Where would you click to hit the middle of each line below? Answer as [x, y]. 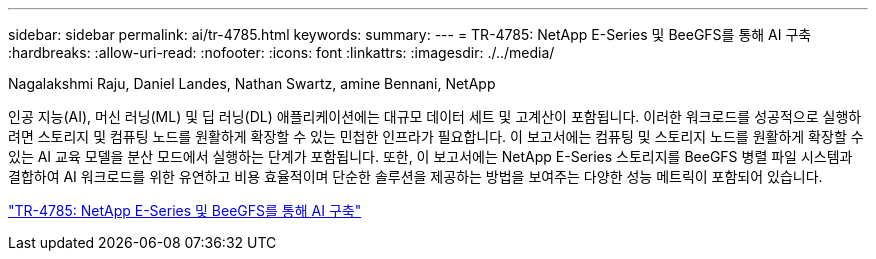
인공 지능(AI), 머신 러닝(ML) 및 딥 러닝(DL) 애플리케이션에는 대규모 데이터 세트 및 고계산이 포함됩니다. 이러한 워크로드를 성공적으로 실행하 [435, 116]
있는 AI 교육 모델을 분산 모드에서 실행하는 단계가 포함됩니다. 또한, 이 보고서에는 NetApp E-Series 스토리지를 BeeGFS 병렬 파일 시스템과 [430, 156]
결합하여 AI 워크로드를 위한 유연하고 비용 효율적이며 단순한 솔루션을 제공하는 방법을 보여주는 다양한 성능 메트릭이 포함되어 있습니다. [415, 176]
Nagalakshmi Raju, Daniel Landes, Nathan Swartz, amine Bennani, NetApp [252, 83]
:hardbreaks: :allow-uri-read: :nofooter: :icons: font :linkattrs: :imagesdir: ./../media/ [281, 52]
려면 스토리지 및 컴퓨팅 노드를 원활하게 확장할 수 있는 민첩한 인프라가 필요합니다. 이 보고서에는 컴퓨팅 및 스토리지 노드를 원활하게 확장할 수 [436, 136]
